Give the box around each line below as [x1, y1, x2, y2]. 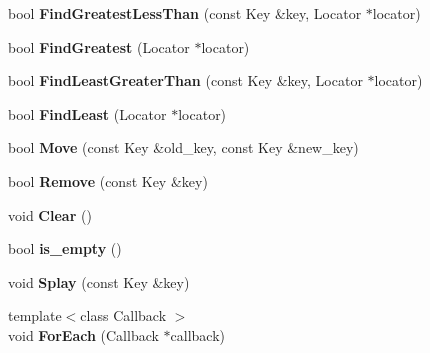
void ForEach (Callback [8, 324, 159, 345]
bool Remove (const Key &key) [8, 170, 208, 191]
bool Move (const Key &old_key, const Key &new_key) [8, 137, 359, 158]
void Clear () [8, 204, 92, 225]
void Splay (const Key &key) [8, 271, 190, 292]
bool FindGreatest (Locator [8, 36, 190, 57]
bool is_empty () [8, 238, 122, 259]
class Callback [80, 305, 167, 326]
